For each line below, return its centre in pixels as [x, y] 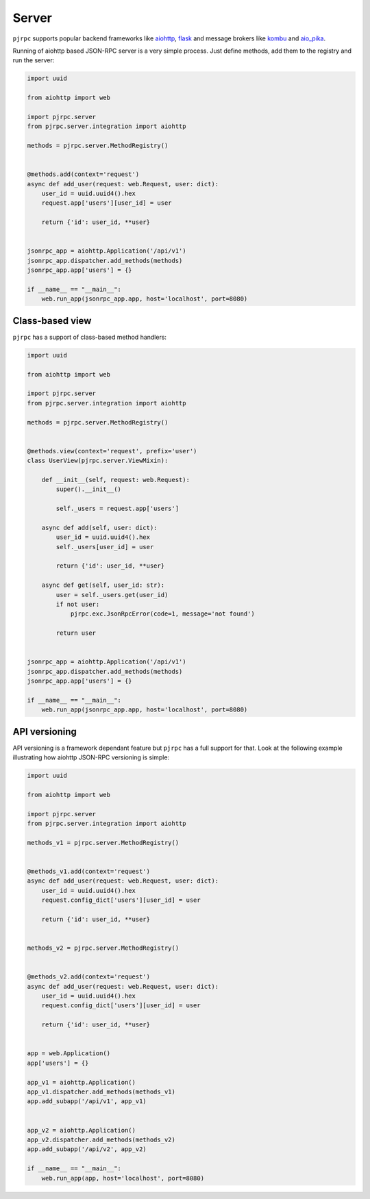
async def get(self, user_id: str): [103, 585]
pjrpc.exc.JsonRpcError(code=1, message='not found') [162, 614]
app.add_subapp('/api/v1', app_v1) [87, 1101]
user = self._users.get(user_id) [112, 595]
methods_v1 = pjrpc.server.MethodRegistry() [103, 843]
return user [76, 633]
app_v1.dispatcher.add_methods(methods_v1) [101, 1092]
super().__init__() [88, 489]
